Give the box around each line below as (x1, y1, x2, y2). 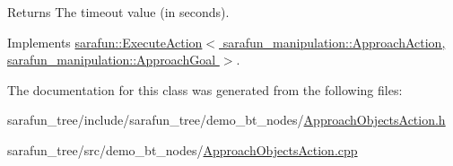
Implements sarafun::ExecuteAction (7, 32, 203, 51)
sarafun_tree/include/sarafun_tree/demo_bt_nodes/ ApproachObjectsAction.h (7, 110, 446, 129)
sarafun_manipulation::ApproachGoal (7, 50, 216, 69)
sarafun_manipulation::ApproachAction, (222, 32, 446, 51)
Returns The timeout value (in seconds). (7, 3, 230, 21)
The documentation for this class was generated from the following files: (7, 80, 403, 99)
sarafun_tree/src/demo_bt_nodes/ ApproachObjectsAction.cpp (7, 140, 358, 159)
